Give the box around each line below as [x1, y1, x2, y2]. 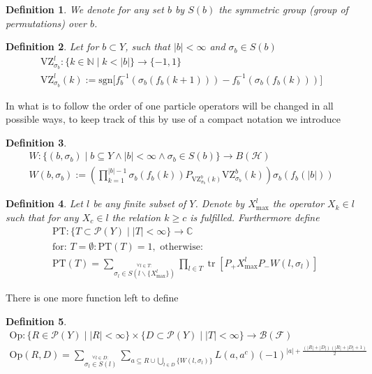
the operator [272, 196, 325, 211]
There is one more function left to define [6, 290, 179, 305]
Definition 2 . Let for [6, 39, 99, 54]
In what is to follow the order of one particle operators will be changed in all [6, 98, 334, 112]
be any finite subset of [93, 196, 186, 211]
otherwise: [160, 241, 203, 252]
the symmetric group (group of [218, 2, 348, 16]
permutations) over [6, 15, 87, 30]
